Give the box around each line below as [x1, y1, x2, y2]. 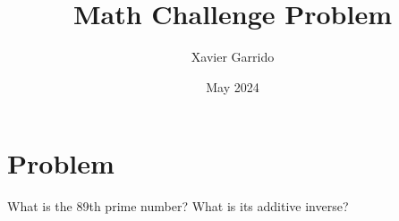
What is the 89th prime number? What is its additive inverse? [7, 197, 349, 216]
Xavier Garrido [191, 47, 275, 66]
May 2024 [206, 77, 259, 96]
